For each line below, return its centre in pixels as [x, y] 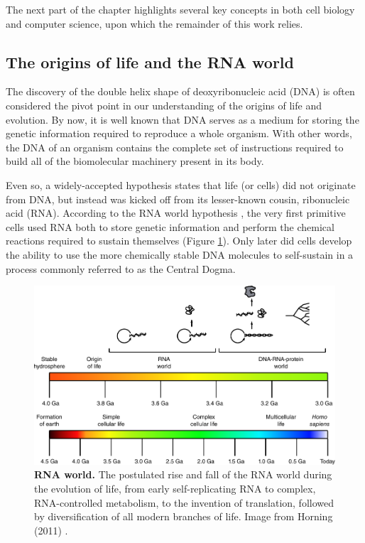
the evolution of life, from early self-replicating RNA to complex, [175, 488]
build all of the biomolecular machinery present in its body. [135, 161]
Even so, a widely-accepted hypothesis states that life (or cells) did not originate [181, 184]
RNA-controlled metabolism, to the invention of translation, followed [184, 502]
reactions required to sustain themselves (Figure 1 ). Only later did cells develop [179, 241]
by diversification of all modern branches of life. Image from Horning [184, 516]
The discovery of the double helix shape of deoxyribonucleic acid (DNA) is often [180, 91]
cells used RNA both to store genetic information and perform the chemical [170, 226]
